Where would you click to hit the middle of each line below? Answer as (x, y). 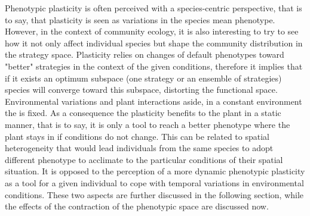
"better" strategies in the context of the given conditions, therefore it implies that (154, 66)
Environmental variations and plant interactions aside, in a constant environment (154, 101)
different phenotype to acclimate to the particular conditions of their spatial (144, 159)
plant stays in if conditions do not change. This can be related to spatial (137, 136)
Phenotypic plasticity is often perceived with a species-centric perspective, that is (154, 8)
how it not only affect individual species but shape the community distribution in (154, 43)
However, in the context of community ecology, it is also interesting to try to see (152, 31)
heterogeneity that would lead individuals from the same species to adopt (139, 148)
